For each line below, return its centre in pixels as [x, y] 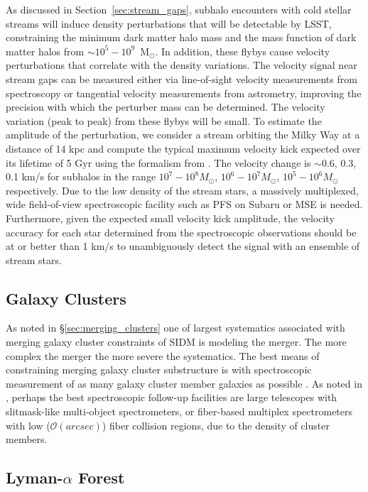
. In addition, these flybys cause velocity [243, 51]
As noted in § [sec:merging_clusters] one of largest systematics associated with [175, 328]
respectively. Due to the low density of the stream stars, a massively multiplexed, [182, 190]
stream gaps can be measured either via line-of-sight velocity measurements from [182, 78]
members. [27, 439]
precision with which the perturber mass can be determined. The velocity [166, 107]
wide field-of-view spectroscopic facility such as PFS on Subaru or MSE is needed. [184, 204]
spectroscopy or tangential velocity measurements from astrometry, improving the [184, 93]
